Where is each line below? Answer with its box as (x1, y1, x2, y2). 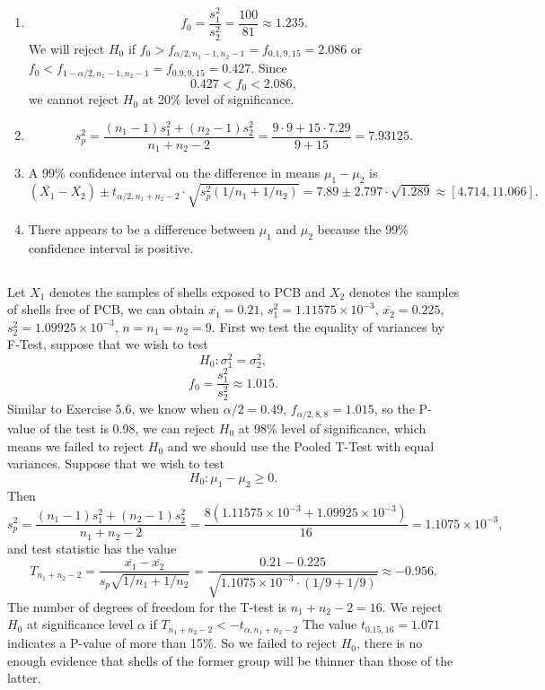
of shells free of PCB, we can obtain (7, 300, 205, 319)
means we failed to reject (7, 436, 145, 455)
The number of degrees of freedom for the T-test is (7, 597, 287, 616)
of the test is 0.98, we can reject (40, 418, 215, 437)
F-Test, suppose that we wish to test (7, 335, 208, 354)
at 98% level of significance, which (238, 418, 426, 437)
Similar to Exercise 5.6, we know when (7, 399, 219, 418)
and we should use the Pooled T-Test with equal (167, 436, 435, 455)
